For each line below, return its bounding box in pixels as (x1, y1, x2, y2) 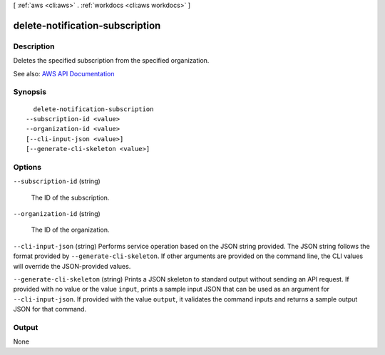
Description (13, 41, 55, 51)
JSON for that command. (13, 305, 87, 314)
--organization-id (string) (13, 209, 101, 217)
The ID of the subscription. (31, 193, 110, 202)
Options (13, 162, 42, 172)
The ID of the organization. (31, 225, 110, 235)
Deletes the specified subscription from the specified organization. (13, 56, 210, 65)
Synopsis (13, 87, 46, 97)
